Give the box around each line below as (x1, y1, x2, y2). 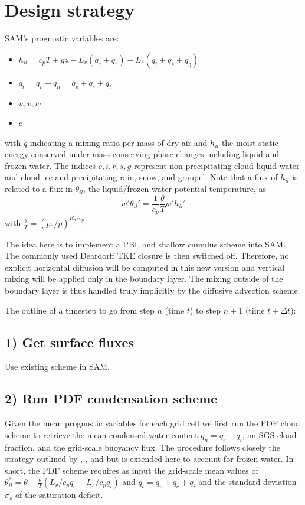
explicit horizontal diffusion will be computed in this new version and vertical (5, 260, 285, 273)
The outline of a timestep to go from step (5, 304, 155, 316)
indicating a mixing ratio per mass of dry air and (29, 136, 208, 148)
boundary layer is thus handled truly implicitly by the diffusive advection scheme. (5, 284, 300, 297)
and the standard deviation (198, 475, 297, 488)
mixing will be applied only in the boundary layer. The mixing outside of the (5, 272, 283, 285)
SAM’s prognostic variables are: (5, 32, 119, 44)
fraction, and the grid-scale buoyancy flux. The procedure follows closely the (5, 441, 281, 453)
